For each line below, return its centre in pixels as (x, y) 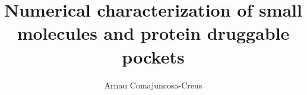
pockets (153, 56)
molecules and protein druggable (153, 33)
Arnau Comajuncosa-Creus (153, 85)
